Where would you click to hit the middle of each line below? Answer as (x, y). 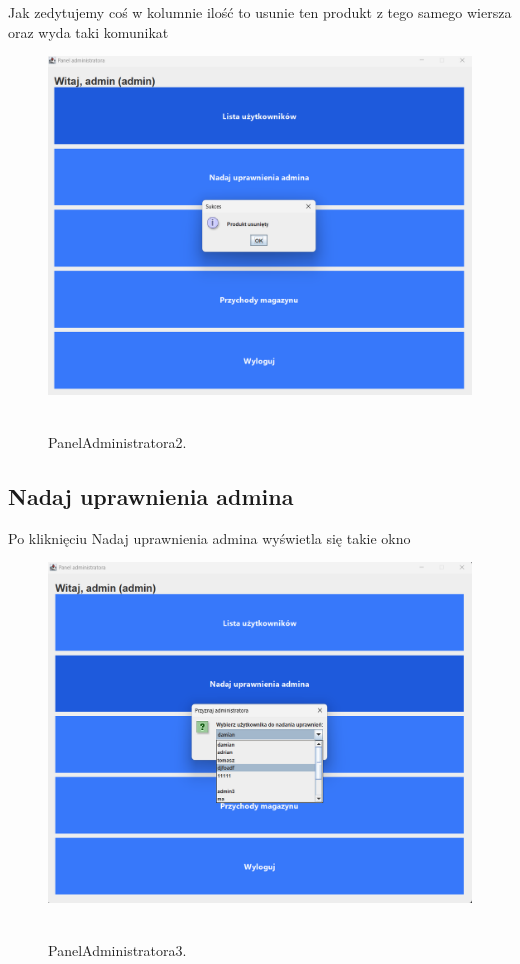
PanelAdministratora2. (117, 442)
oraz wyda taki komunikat (88, 31)
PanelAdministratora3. (117, 950)
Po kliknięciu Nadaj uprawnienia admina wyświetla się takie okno (209, 537)
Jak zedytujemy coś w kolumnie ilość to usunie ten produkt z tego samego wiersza (260, 12)
